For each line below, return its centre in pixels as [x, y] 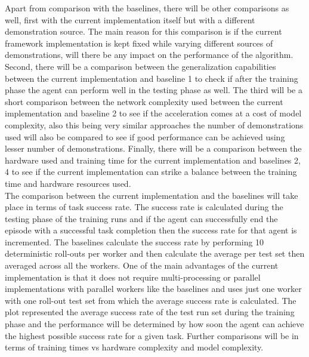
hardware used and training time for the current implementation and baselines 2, [153, 160]
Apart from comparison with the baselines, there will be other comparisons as [147, 8]
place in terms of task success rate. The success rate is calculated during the [144, 207]
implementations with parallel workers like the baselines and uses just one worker [153, 289]
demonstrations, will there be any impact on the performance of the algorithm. [149, 55]
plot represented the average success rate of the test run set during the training [150, 312]
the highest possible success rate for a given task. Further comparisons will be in [152, 335]
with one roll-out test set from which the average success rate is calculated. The [151, 300]
